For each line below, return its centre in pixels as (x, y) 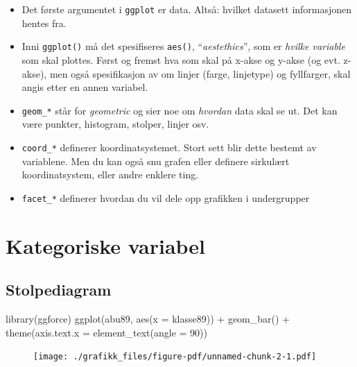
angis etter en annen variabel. (85, 87)
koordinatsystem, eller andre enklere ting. (110, 174)
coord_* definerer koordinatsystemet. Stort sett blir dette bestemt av (169, 147)
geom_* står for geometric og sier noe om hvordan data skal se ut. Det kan (180, 110)
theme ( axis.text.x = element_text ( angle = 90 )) (107, 332)
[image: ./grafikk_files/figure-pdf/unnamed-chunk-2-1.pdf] (175, 357)
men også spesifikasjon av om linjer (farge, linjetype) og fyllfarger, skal (200, 73)
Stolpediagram (59, 290)
